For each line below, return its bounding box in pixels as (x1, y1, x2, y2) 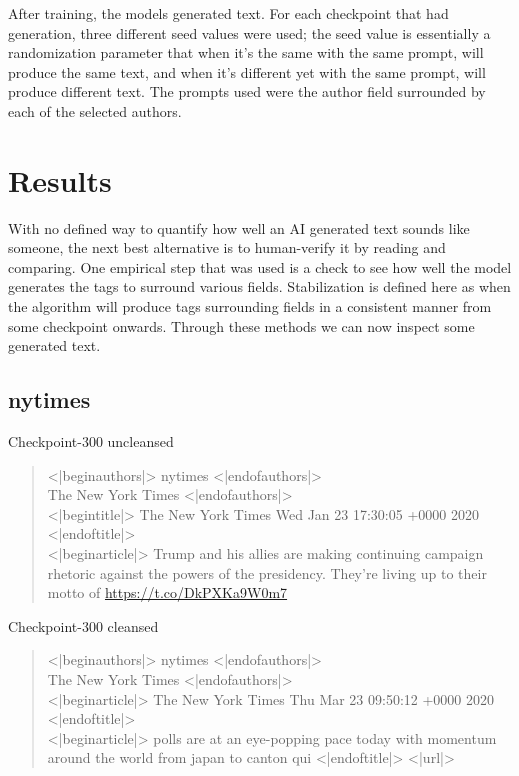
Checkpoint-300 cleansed (8, 615, 159, 636)
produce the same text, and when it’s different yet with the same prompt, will (8, 61, 486, 82)
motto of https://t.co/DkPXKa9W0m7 (47, 582, 288, 603)
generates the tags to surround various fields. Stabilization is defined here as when (8, 276, 511, 297)
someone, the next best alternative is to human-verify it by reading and (8, 237, 446, 258)
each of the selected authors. (8, 100, 182, 121)
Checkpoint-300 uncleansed (8, 431, 174, 452)
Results (8, 159, 112, 200)
